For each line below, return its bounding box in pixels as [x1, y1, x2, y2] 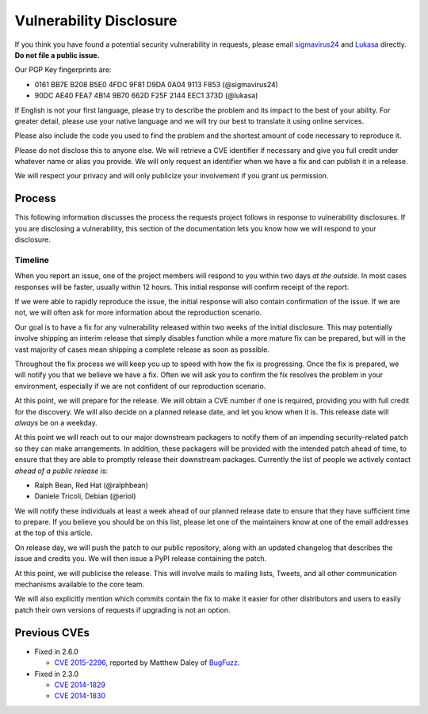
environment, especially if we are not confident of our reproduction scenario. [14, 381, 266, 391]
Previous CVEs [14, 626, 90, 640]
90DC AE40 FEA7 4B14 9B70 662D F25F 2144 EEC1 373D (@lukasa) [34, 91, 258, 101]
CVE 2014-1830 [54, 691, 106, 701]
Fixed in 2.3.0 [34, 669, 79, 678]
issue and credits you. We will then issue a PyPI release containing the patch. [14, 554, 267, 563]
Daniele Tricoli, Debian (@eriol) [34, 491, 136, 501]
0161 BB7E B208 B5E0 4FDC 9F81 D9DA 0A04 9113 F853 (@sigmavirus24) [34, 79, 279, 89]
